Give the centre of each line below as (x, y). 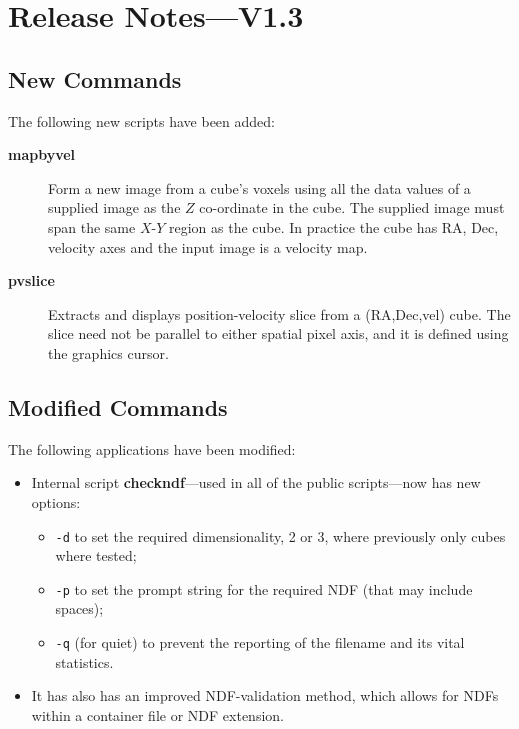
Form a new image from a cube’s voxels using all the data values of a (259, 187)
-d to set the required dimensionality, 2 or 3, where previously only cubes (280, 535)
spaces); (79, 608)
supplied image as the (114, 207)
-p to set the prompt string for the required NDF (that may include (264, 588)
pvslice (31, 280)
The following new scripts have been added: (141, 120)
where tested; (96, 555)
